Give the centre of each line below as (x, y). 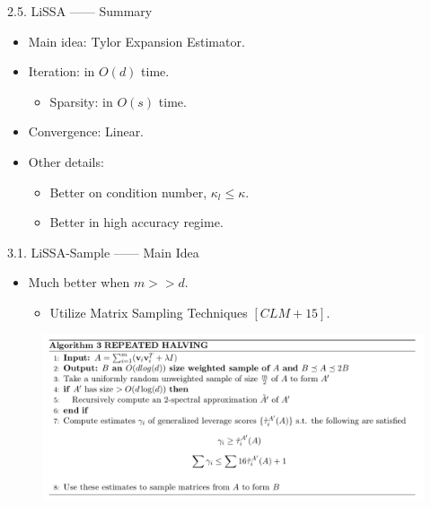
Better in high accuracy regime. (136, 222)
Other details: (66, 161)
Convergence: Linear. (86, 131)
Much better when (79, 282)
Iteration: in (62, 71)
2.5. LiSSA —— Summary (80, 11)
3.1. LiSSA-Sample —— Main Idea (103, 252)
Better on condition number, (128, 192)
